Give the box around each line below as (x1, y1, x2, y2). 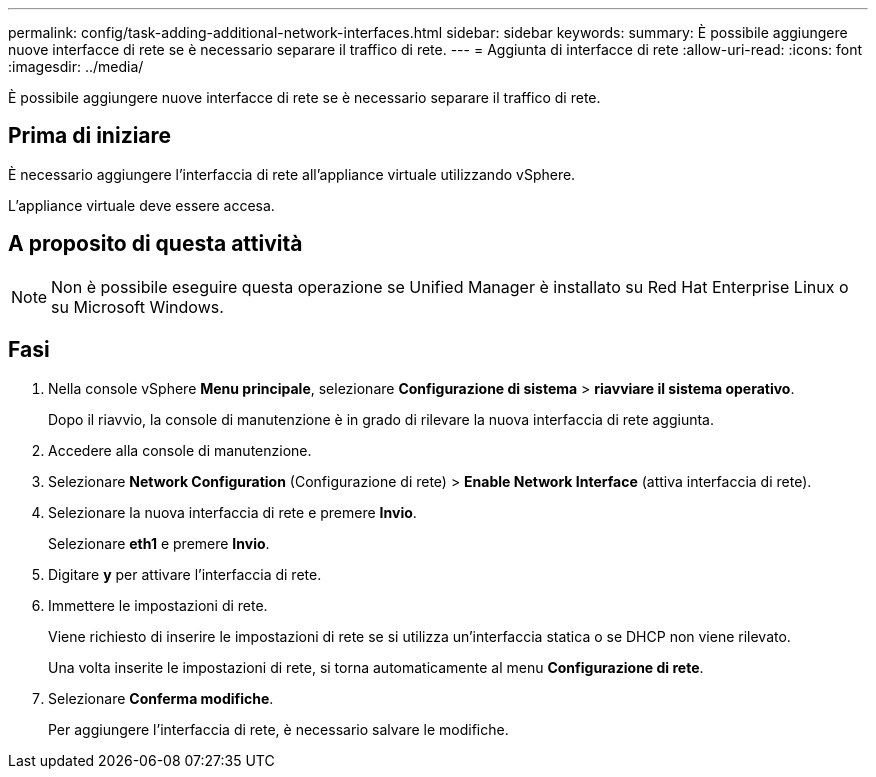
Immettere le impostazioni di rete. (48, 596, 268, 614)
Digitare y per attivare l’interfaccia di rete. (48, 565, 322, 583)
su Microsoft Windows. (51, 296, 224, 317)
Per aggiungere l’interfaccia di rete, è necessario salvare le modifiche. (48, 720, 509, 738)
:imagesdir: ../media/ (8, 58, 144, 75)
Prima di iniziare (8, 123, 172, 149)
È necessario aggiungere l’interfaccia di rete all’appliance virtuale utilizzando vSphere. (8, 165, 576, 183)
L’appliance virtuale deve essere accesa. (8, 196, 275, 214)
